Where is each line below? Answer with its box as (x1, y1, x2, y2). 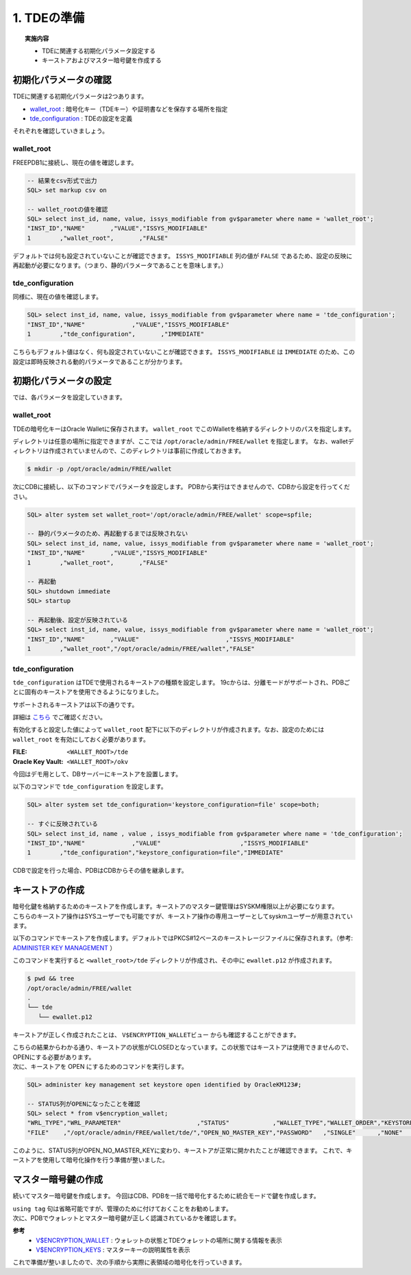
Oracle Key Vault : (12, 757, 64, 765)
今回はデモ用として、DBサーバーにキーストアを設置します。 (12, 770, 182, 778)
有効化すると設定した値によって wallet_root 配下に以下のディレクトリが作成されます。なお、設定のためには (12, 726, 325, 734)
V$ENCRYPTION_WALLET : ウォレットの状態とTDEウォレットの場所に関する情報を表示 (36, 1236, 282, 1244)
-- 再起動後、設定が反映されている (27, 617, 128, 623)
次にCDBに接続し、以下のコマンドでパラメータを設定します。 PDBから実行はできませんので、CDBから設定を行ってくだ (12, 483, 351, 491)
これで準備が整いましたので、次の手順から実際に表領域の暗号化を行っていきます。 (12, 1258, 246, 1267)
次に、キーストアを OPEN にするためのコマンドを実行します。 (12, 1062, 188, 1070)
